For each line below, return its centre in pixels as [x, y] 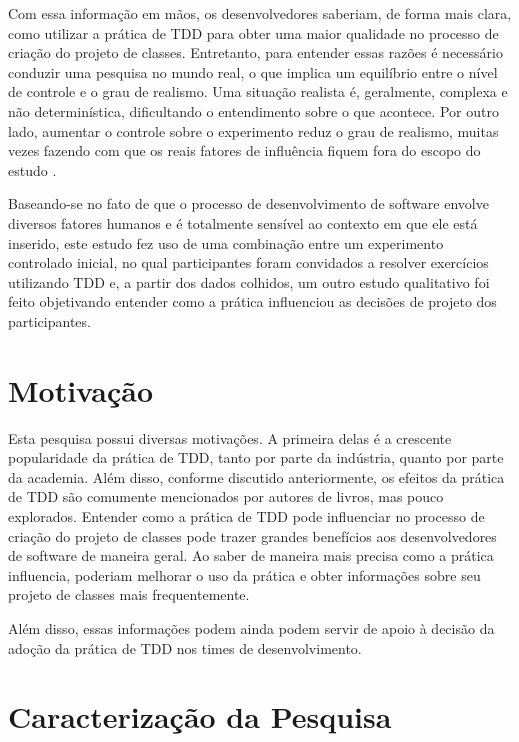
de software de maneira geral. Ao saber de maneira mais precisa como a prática [251, 555]
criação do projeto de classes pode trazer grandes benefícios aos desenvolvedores [252, 535]
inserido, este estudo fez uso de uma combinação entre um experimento [226, 242]
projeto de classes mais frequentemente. [129, 594]
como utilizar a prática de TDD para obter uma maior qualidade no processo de [253, 32]
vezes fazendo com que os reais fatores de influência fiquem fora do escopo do [244, 150]
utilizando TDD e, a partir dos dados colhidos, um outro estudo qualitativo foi [249, 281]
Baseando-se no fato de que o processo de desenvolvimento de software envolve [248, 203]
